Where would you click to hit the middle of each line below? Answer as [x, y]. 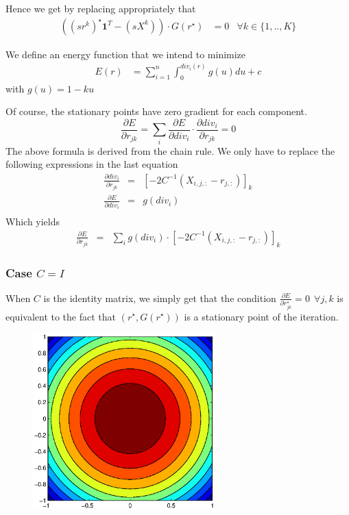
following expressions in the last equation [92, 164]
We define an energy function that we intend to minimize [126, 54]
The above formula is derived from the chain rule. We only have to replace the [170, 150]
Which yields [33, 222]
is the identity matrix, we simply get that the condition [160, 298]
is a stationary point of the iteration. [261, 316]
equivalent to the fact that [61, 316]
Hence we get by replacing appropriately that [101, 8]
